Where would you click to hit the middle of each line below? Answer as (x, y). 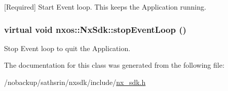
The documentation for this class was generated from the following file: (114, 65)
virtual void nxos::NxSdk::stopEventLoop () (95, 29)
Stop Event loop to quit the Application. (67, 48)
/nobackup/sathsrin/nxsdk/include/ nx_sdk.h (75, 82)
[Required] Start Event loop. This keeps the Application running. (105, 7)
